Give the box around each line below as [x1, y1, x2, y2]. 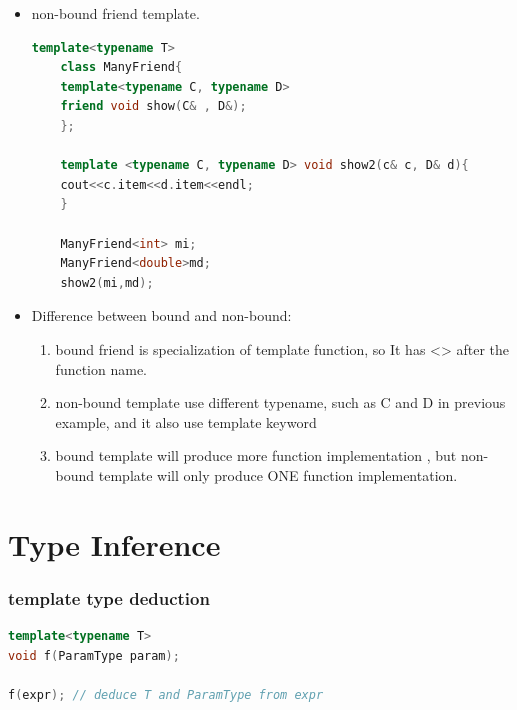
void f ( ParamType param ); [8, 648, 180, 663]
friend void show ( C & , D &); [60, 99, 247, 114]
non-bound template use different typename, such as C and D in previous [55, 392, 506, 413]
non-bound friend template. [31, 3, 200, 23]
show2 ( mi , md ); [60, 275, 154, 290]
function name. [55, 358, 147, 379]
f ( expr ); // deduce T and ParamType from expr [8, 687, 324, 702]
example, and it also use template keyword [55, 411, 317, 432]
